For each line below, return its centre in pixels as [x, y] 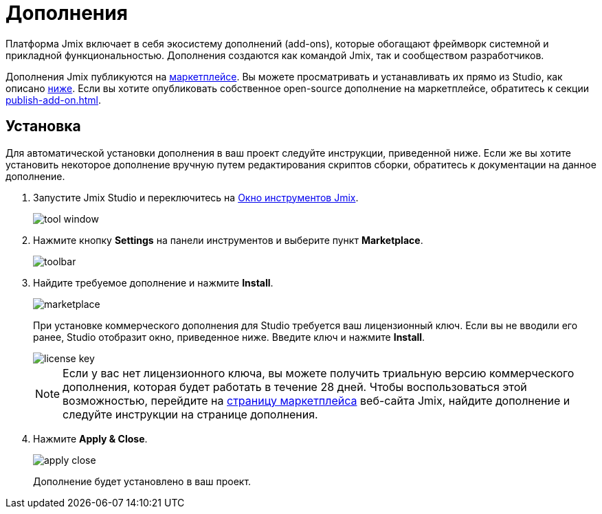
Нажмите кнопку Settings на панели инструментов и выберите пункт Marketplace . [228, 240]
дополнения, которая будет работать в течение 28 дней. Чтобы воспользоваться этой [295, 387]
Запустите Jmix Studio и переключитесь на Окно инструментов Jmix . [196, 197]
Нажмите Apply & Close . [90, 438]
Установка [43, 126]
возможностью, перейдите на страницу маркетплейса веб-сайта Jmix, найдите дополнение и [316, 400]
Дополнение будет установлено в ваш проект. [142, 481]
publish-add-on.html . [54, 100]
